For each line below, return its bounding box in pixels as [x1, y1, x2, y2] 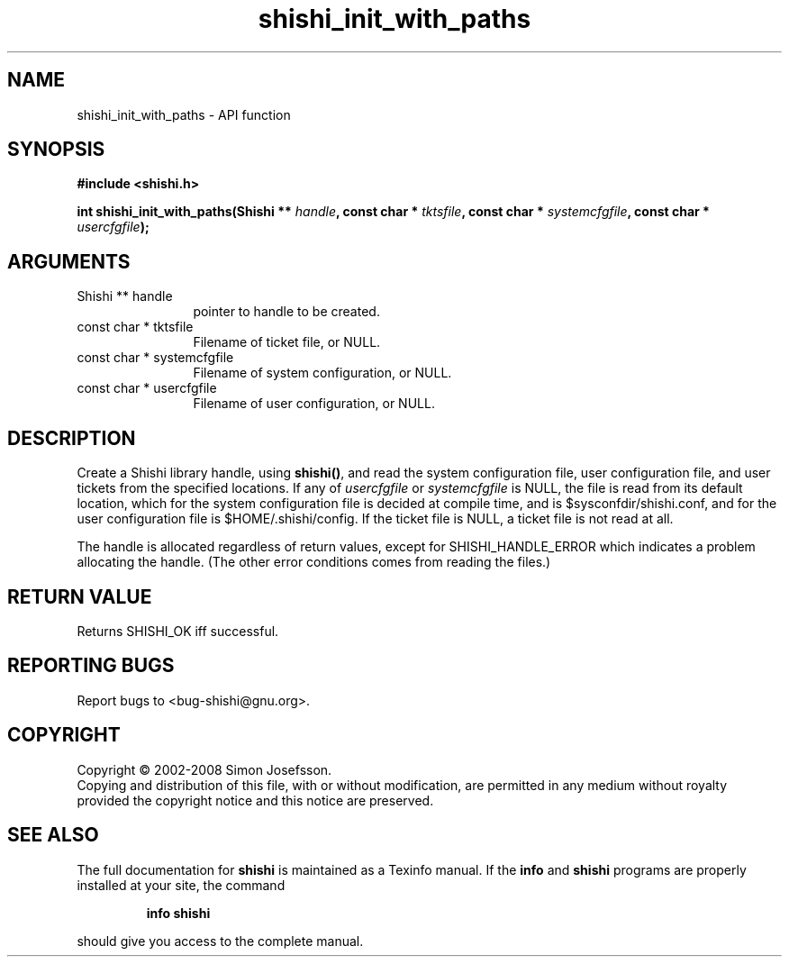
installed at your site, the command [77, 877, 286, 893]
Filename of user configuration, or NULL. [193, 396, 435, 412]
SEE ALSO [7, 823, 99, 847]
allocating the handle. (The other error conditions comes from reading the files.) [77, 554, 551, 570]
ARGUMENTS [7, 250, 131, 273]
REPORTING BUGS [7, 654, 175, 678]
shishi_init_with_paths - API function [77, 106, 291, 123]
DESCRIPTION [7, 426, 136, 450]
